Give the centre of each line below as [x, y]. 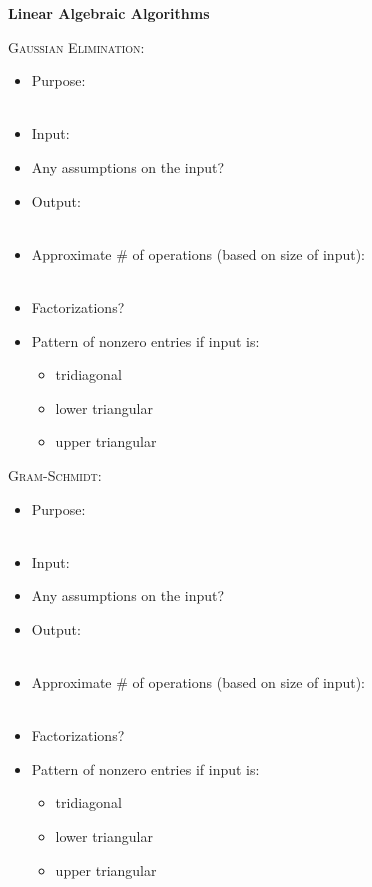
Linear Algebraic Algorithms [109, 13]
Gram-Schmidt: [55, 474]
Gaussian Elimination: [76, 46]
